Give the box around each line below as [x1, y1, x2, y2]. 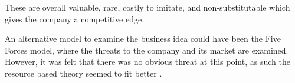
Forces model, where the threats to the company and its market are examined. [5, 44, 289, 56]
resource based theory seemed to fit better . [5, 67, 162, 79]
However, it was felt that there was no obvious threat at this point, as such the [5, 55, 290, 68]
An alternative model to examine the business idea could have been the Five [5, 32, 281, 45]
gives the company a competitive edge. [5, 12, 145, 25]
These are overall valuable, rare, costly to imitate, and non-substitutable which [5, 1, 290, 13]
